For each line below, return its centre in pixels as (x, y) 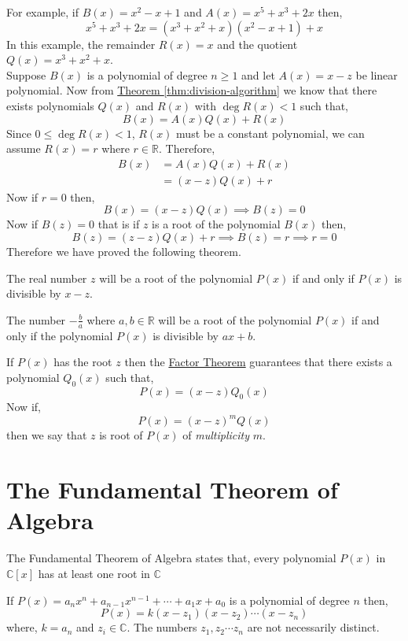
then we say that (47, 435)
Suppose (26, 74)
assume (24, 148)
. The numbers (162, 627)
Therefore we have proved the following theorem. (124, 251)
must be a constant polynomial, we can (270, 133)
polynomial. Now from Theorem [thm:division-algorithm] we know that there (192, 90)
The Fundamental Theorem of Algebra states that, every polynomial (171, 558)
